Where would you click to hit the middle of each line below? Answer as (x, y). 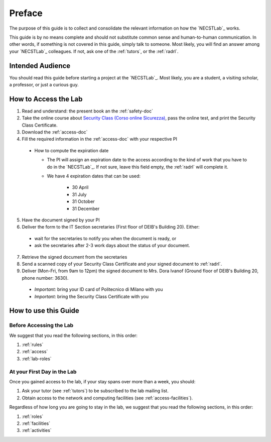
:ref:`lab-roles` (37, 359)
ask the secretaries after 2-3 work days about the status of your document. (112, 246)
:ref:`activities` (37, 430)
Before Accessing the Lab (41, 325)
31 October (83, 201)
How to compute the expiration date (72, 150)
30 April (80, 187)
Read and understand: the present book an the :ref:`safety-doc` (87, 111)
